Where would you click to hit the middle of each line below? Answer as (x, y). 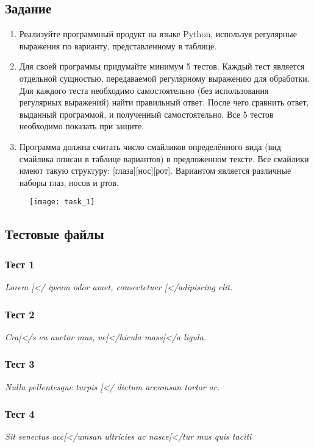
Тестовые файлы (55, 234)
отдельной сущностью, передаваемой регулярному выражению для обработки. (164, 78)
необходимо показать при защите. (82, 126)
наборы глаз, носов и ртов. (69, 182)
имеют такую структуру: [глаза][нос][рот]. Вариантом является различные (155, 170)
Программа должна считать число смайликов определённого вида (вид (150, 146)
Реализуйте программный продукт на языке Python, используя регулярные (158, 34)
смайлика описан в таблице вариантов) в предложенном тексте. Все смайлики (164, 158)
